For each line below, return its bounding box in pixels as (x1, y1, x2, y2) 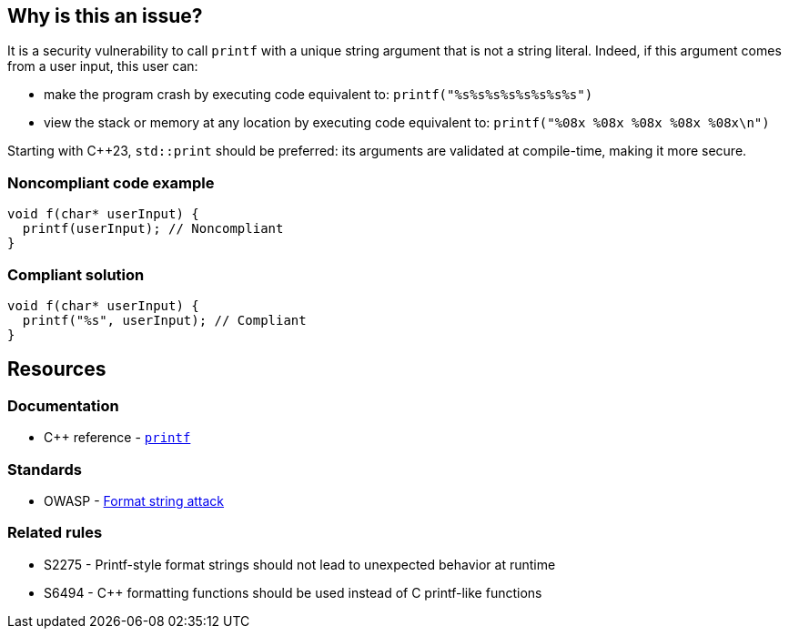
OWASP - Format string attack (44, 492, 225, 509)
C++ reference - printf (44, 429, 191, 446)
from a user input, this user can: (7, 58, 198, 75)
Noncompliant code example (7, 173, 215, 192)
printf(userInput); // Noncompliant (22, 221, 284, 237)
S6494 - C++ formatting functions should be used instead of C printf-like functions (44, 584, 542, 601)
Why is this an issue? (7, 5, 203, 27)
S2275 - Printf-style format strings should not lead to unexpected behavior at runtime (44, 556, 556, 572)
